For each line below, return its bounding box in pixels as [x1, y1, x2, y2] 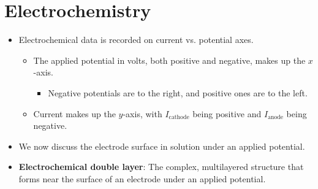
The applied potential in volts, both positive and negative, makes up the [33, 53, 306, 66]
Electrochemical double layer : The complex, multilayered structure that [18, 160, 304, 173]
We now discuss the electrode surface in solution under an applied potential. [18, 139, 305, 152]
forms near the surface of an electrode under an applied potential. [18, 172, 266, 185]
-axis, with [123, 107, 162, 120]
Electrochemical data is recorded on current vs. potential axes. [18, 33, 254, 46]
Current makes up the [33, 107, 116, 120]
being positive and [192, 107, 262, 120]
